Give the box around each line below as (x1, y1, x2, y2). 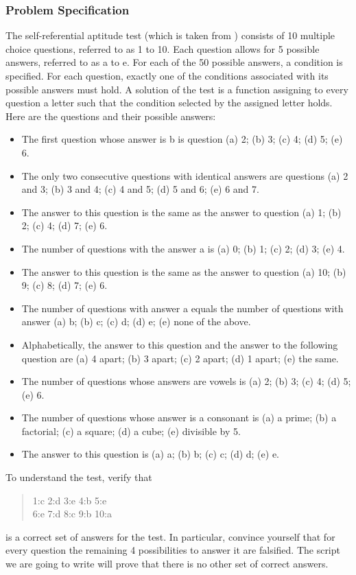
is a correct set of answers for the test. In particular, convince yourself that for (5, 529, 335, 543)
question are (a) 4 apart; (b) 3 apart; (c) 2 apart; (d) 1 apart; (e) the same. (21, 351, 339, 365)
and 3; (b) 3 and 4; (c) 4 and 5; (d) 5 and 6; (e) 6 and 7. (21, 182, 259, 196)
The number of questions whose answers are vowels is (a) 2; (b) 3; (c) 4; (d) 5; (21, 374, 351, 388)
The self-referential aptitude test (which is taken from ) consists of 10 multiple (5, 28, 335, 43)
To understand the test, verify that (5, 470, 152, 484)
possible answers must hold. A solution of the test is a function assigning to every (5, 82, 348, 96)
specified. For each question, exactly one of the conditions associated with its (5, 69, 329, 82)
